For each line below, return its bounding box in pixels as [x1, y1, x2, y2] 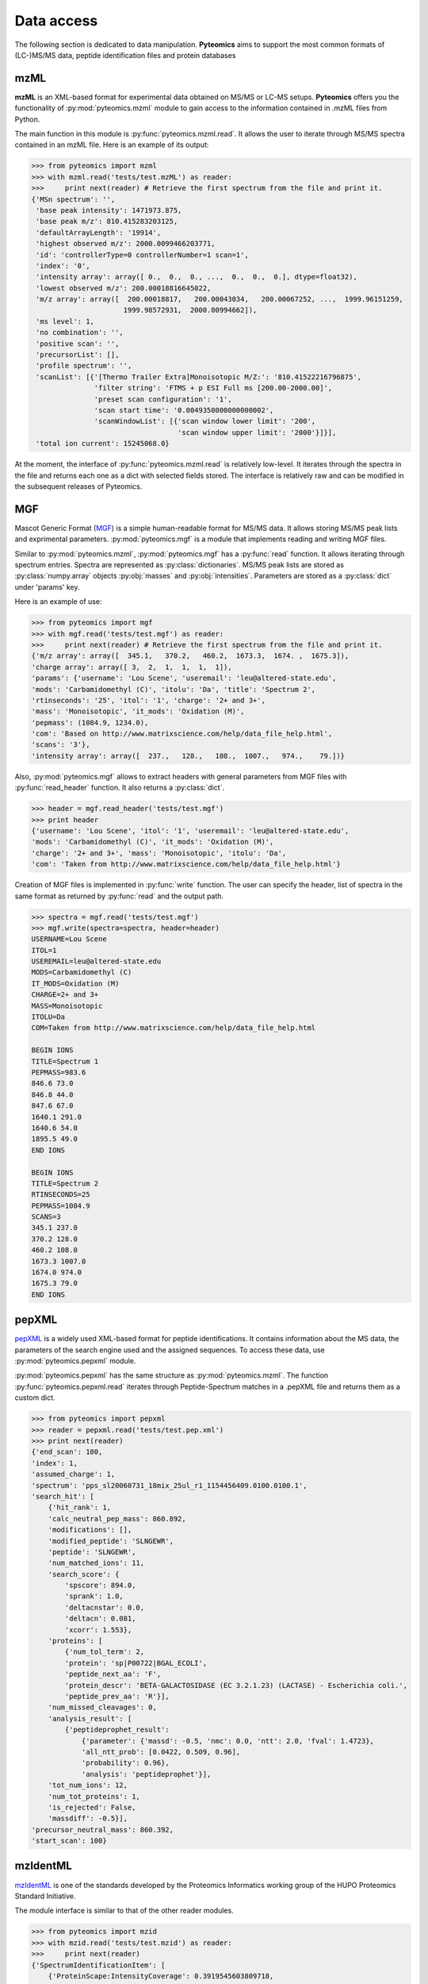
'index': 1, [31, 1459, 78, 1467]
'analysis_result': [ [48, 1714, 132, 1723]
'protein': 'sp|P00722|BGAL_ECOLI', [64, 1659, 208, 1667]
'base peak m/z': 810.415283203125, [36, 217, 178, 226]
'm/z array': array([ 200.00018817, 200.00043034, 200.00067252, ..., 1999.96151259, [36, 294, 403, 304]
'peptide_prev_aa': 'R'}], [64, 1692, 170, 1701]
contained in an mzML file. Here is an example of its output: [14, 140, 209, 150]
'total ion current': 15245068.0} [36, 439, 170, 448]
